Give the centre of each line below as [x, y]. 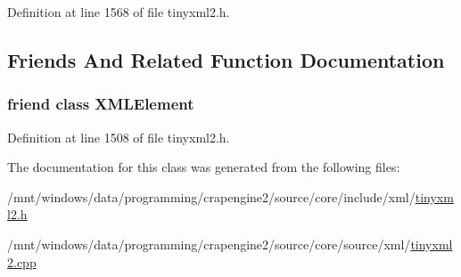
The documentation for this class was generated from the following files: [204, 167]
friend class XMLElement [101, 104]
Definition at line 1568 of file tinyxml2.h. [119, 12]
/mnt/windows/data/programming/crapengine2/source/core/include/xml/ [211, 196]
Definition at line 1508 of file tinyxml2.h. [119, 137]
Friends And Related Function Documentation [226, 59]
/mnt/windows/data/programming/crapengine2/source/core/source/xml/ [209, 244]
